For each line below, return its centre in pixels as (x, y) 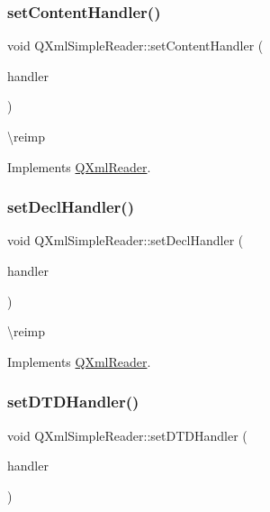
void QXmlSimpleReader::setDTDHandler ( (127, 435)
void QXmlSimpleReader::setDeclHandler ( (126, 240)
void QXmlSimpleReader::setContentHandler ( (135, 46)
